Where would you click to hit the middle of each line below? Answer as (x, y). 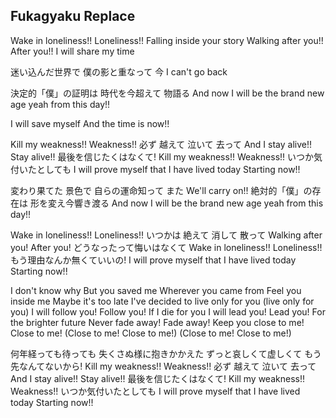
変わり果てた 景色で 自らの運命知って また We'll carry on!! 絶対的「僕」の (161, 190)
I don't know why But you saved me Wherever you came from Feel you (156, 290)
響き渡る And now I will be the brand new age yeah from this (198, 203)
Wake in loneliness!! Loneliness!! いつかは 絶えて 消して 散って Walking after (166, 235)
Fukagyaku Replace (73, 16)
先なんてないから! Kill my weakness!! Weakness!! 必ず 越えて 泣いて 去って (163, 366)
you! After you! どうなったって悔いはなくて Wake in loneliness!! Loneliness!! (166, 247)
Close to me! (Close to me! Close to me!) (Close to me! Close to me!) (151, 333)
